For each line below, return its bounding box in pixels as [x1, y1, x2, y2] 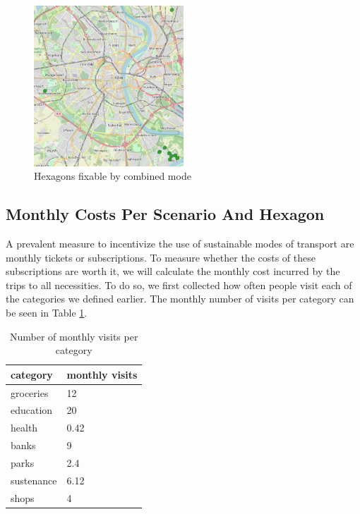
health [11, 420, 38, 435]
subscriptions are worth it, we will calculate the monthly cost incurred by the [6, 264, 340, 279]
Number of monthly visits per [9, 329, 138, 343]
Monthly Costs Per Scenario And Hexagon [6, 203, 325, 225]
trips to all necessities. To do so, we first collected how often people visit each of [6, 277, 352, 292]
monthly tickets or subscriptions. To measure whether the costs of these [6, 250, 316, 264]
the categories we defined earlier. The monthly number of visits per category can [6, 291, 354, 306]
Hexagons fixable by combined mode [34, 169, 191, 183]
